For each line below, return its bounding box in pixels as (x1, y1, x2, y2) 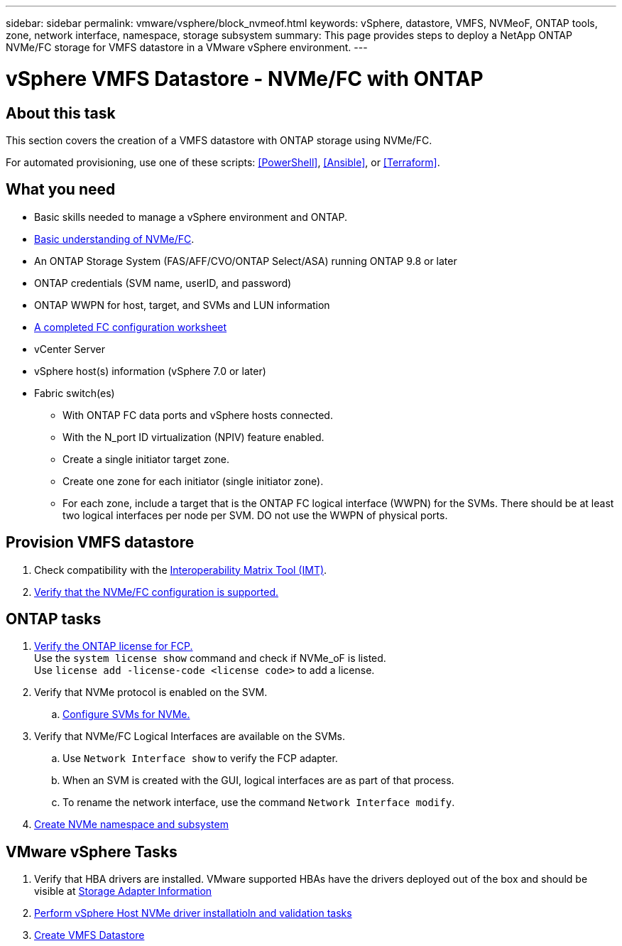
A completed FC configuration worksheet (34, 320, 227, 333)
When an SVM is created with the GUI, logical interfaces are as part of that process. (62, 774, 454, 787)
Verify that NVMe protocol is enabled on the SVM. (34, 686, 268, 699)
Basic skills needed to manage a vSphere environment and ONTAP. (34, 210, 347, 223)
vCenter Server (34, 342, 106, 355)
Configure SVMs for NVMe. (62, 708, 190, 721)
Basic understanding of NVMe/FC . (34, 232, 195, 245)
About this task (6, 104, 116, 122)
